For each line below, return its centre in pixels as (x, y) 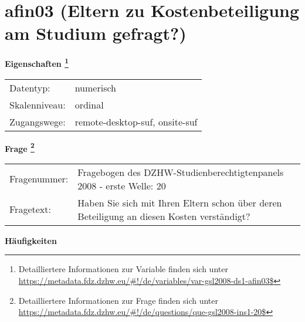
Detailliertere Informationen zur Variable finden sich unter (123, 269)
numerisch (95, 87)
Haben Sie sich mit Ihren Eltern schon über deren (180, 202)
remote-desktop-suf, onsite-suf (136, 121)
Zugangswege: (38, 121)
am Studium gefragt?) (96, 33)
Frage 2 (20, 147)
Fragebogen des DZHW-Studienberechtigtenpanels (181, 172)
